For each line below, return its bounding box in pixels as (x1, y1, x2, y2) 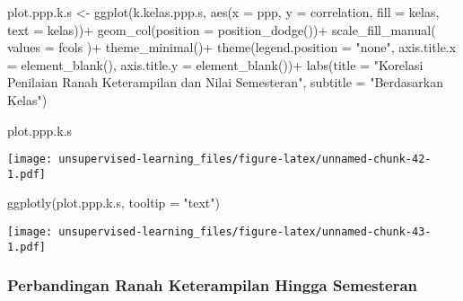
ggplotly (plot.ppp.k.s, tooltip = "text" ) (7, 193, 220, 212)
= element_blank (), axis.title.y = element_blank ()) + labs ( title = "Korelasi (7, 55, 424, 74)
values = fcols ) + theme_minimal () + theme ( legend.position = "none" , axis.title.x (7, 38, 457, 57)
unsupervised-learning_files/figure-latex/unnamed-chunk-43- (58, 226, 432, 239)
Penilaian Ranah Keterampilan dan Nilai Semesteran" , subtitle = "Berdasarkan (7, 73, 443, 92)
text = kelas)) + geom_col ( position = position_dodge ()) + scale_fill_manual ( (7, 20, 436, 39)
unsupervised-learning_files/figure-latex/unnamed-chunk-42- (58, 153, 432, 166)
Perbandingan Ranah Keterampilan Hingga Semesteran (7, 274, 418, 297)
